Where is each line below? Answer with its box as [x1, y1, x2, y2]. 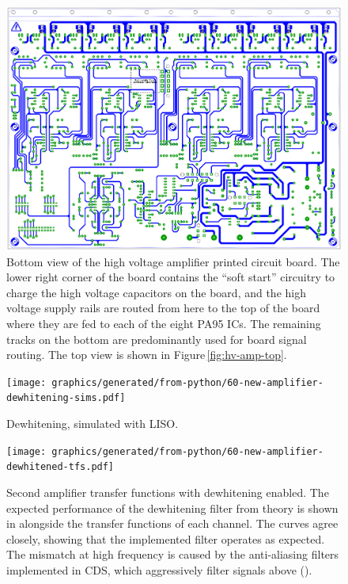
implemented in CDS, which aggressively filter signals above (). [6, 561, 312, 578]
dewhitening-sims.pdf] [6, 392, 126, 404]
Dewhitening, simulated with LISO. [6, 415, 179, 431]
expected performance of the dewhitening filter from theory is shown [6, 499, 339, 516]
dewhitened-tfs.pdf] [6, 461, 115, 473]
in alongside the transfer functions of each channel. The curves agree [6, 515, 339, 532]
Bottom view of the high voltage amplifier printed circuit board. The [6, 253, 340, 269]
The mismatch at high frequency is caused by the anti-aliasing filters [6, 546, 339, 563]
